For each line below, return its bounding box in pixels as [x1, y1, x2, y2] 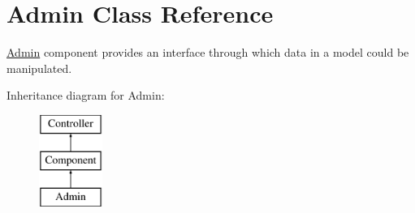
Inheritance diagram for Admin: [6, 87, 165, 104]
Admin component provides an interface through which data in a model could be [6, 44, 409, 61]
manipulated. [6, 59, 72, 76]
